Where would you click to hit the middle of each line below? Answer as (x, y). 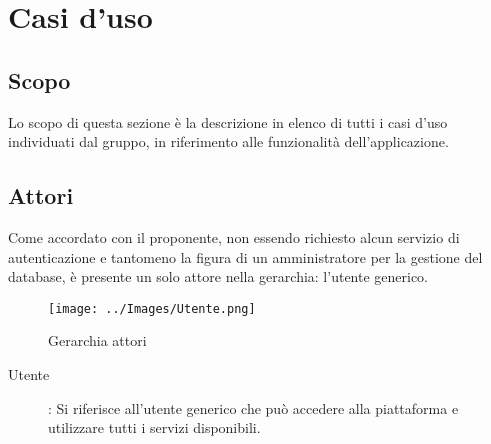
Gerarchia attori (97, 340)
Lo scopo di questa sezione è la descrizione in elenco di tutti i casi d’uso (228, 121)
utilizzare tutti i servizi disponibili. (154, 427)
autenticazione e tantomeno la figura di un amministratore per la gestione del (245, 256)
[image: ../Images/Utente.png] (152, 308)
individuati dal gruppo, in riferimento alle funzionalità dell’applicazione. (228, 141)
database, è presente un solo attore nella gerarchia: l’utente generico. (218, 276)
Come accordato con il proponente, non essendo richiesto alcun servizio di (234, 236)
